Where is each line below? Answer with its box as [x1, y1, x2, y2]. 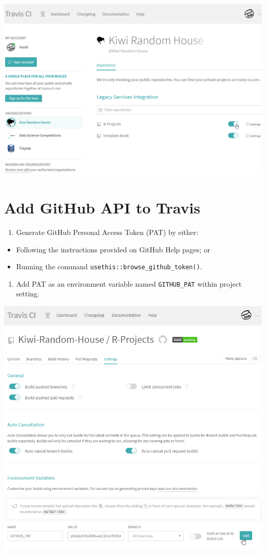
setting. [16, 288, 39, 299]
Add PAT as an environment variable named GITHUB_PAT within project [16, 278, 242, 289]
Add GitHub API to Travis [4, 197, 201, 218]
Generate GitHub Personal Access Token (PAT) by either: [16, 226, 198, 237]
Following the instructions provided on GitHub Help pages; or [16, 244, 210, 254]
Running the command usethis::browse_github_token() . [16, 261, 202, 272]
